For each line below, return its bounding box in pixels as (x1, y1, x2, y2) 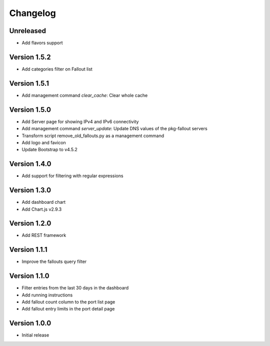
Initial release (21, 332, 49, 338)
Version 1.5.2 (9, 53, 51, 61)
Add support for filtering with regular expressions (21, 173, 123, 179)
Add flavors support (21, 40, 63, 46)
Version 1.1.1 (9, 245, 47, 254)
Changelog (9, 8, 56, 19)
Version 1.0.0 (9, 319, 51, 327)
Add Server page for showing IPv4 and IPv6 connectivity (21, 118, 139, 125)
